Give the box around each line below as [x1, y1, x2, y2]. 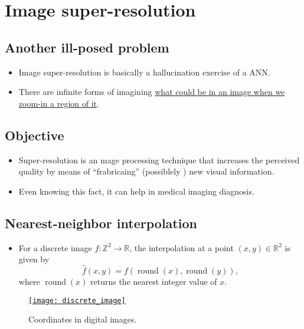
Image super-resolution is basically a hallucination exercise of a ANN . [18, 65, 270, 78]
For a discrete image [18, 241, 92, 254]
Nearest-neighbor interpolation [5, 213, 197, 232]
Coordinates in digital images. [28, 313, 137, 325]
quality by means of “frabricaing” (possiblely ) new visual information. [18, 165, 274, 177]
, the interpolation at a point [129, 241, 234, 254]
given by [18, 253, 50, 265]
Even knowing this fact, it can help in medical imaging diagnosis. [18, 185, 254, 197]
